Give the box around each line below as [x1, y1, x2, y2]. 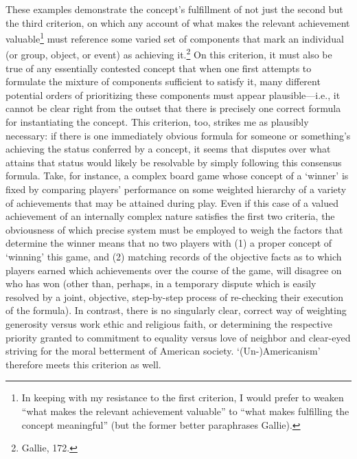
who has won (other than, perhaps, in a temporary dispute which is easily [5, 276, 316, 291]
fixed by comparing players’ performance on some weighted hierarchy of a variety [5, 182, 347, 197]
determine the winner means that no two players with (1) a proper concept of [5, 236, 332, 250]
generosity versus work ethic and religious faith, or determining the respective [5, 316, 332, 331]
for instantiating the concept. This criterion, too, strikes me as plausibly [5, 115, 309, 129]
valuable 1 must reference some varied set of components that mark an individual [5, 30, 344, 45]
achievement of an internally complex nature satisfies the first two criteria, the [5, 209, 335, 223]
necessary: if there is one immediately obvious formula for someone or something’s [5, 128, 351, 142]
